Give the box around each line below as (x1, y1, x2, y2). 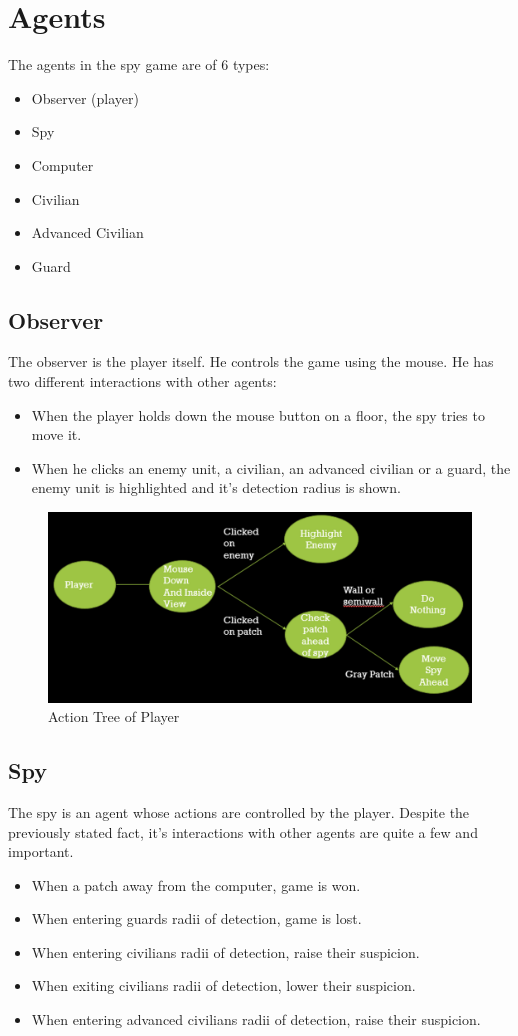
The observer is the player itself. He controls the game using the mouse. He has (8, 351, 494, 372)
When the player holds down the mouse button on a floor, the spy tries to (31, 404, 485, 425)
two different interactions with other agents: (8, 371, 277, 392)
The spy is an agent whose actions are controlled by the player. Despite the (8, 801, 470, 822)
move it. (31, 424, 82, 445)
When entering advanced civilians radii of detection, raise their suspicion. (31, 1009, 481, 1030)
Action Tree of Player (48, 706, 180, 727)
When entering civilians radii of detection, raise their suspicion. (31, 941, 420, 962)
